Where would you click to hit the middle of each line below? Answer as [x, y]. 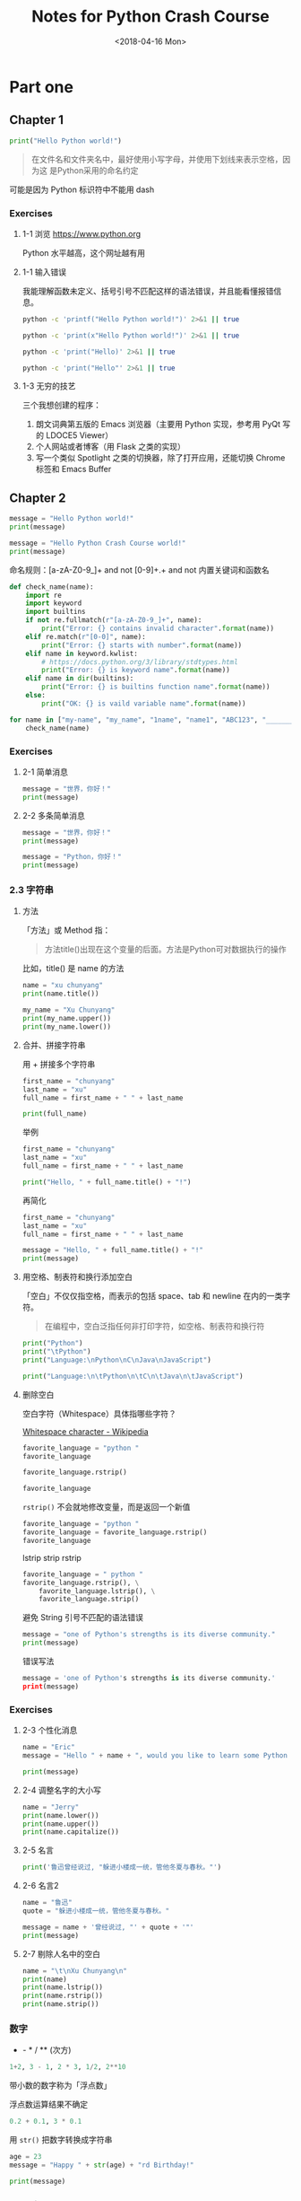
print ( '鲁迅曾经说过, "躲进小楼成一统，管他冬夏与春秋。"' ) [122, 1868]
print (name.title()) [60, 994]
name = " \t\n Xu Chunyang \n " [74, 1971]
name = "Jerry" [51, 1807]
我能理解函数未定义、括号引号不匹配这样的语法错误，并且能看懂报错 [148, 291]
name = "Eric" [48, 1748]
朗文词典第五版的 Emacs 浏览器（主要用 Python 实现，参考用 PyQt [158, 425]
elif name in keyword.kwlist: [82, 653]
